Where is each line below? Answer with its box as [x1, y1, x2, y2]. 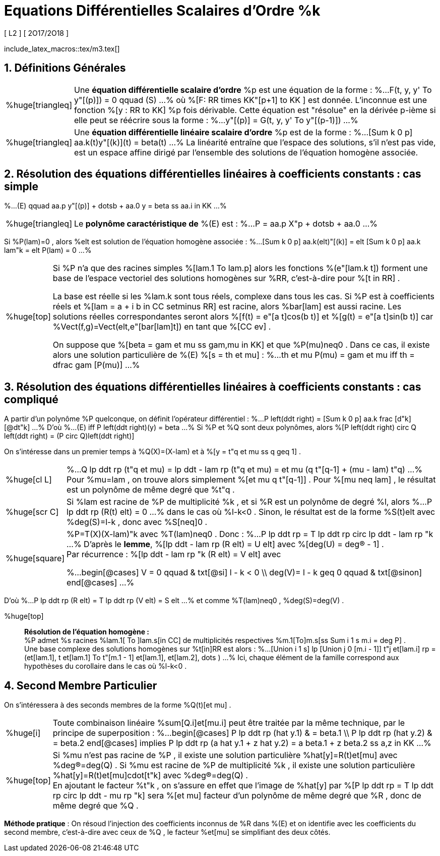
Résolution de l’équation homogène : [24, 627, 150, 636]
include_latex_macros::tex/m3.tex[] [4, 44, 120, 53]
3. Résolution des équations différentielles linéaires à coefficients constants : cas [4, 380, 421, 393]
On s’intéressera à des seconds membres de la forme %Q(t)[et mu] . [4, 701, 231, 710]
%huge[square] [6, 553, 65, 564]
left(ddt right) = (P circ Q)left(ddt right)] [4, 432, 135, 441]
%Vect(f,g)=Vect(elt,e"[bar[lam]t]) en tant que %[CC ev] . [52, 322, 271, 332]
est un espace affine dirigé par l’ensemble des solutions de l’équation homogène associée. [74, 147, 418, 157]
